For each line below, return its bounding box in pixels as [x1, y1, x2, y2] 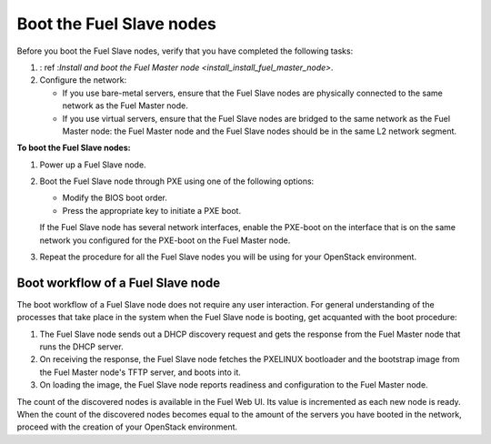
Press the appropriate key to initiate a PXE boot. [62, 205, 241, 216]
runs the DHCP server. [39, 341, 124, 352]
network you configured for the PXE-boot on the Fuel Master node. [39, 235, 291, 246]
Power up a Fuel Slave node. [39, 159, 146, 170]
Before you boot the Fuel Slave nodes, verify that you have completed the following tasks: [16, 45, 354, 56]
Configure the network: [39, 75, 127, 86]
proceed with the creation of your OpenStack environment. [16, 421, 238, 432]
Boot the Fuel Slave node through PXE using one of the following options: [39, 176, 315, 187]
